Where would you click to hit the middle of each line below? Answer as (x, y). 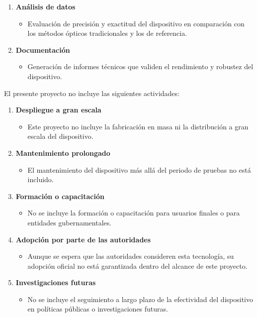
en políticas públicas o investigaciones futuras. (98, 309)
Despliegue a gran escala (58, 110)
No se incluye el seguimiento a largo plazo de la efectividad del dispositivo (140, 299)
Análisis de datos (45, 6)
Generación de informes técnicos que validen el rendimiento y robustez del (140, 66)
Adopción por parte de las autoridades (83, 239)
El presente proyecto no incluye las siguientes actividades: (92, 93)
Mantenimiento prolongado (63, 153)
